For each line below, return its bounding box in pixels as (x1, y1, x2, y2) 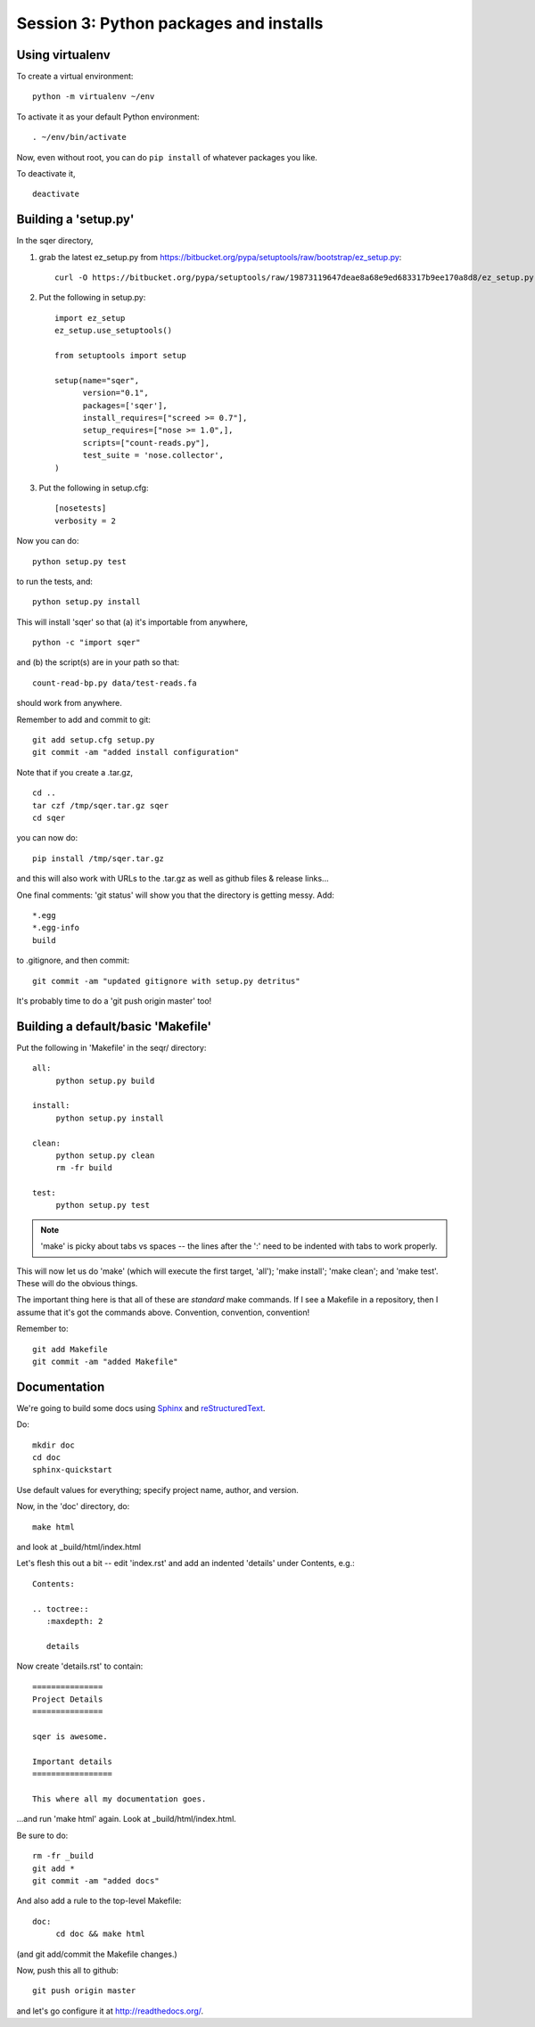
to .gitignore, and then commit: (16, 955, 129, 966)
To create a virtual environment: (16, 71, 134, 82)
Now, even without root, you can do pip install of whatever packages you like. (16, 152, 318, 162)
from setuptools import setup (54, 350, 187, 361)
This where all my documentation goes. (32, 1794, 207, 1804)
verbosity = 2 (54, 515, 116, 526)
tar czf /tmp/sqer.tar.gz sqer (32, 800, 169, 810)
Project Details (32, 1694, 103, 1704)
